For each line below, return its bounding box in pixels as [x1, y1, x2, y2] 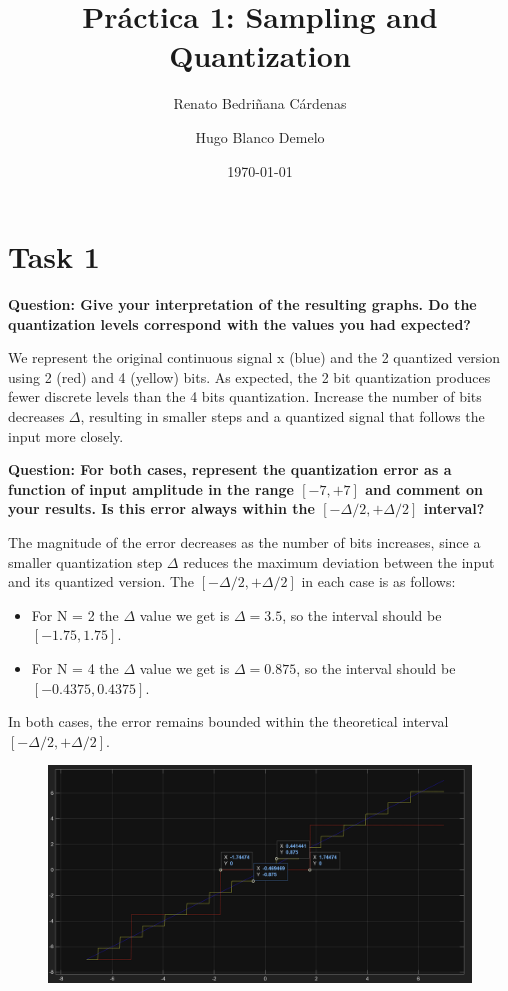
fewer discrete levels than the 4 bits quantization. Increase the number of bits [8, 386, 482, 407]
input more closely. [8, 425, 124, 446]
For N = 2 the [31, 604, 119, 625]
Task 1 [8, 236, 100, 277]
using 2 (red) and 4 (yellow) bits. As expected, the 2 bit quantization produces [8, 366, 491, 387]
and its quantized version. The [8, 571, 195, 592]
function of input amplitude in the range [8, 478, 294, 499]
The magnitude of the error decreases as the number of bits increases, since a [8, 531, 481, 552]
